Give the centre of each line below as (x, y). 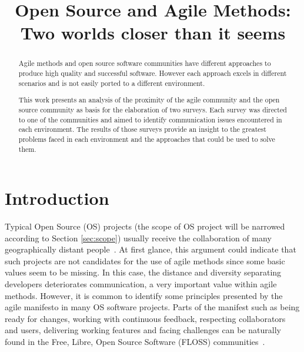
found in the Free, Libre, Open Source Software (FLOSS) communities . (135, 342)
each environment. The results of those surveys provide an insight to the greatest (142, 129)
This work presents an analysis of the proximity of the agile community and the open (149, 100)
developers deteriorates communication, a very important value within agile (141, 284)
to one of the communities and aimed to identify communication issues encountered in (150, 119)
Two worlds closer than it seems (153, 33)
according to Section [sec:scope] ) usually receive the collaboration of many (138, 238)
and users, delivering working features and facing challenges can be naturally (143, 330)
